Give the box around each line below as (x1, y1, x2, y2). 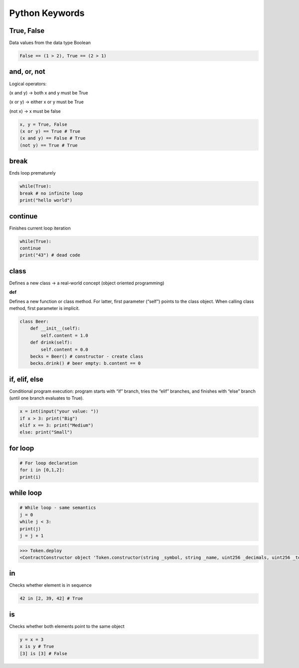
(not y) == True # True (19, 142, 78, 148)
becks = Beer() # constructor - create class (30, 354, 144, 359)
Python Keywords (9, 7, 85, 18)
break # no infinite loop (19, 190, 83, 196)
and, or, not (9, 67, 45, 76)
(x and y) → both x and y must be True (9, 90, 88, 96)
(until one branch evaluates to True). (9, 395, 84, 401)
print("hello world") (19, 198, 73, 203)
